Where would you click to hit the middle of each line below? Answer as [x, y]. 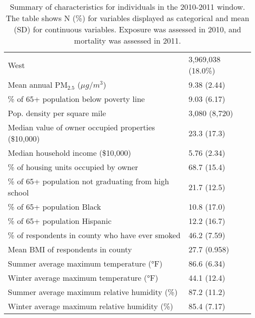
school [18, 192]
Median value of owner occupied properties [81, 127]
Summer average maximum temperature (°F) [85, 263]
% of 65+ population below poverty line [76, 99]
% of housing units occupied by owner [73, 167]
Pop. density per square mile [57, 113]
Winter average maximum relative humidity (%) [91, 306]
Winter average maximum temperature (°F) [83, 278]
